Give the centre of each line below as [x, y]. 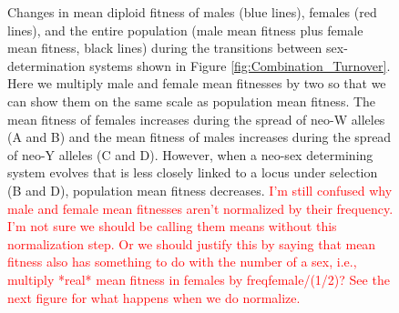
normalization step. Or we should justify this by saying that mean [192, 243]
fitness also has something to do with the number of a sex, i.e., [182, 262]
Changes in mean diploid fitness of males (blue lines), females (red [192, 12]
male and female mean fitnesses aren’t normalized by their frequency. [200, 208]
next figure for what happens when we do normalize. [154, 297]
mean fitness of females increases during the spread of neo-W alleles [196, 119]
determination [46, 65]
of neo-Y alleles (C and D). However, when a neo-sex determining [190, 154]
